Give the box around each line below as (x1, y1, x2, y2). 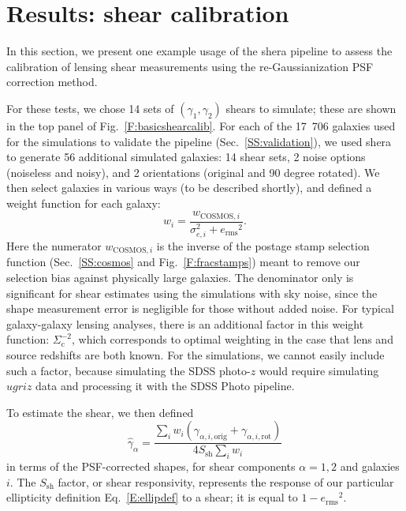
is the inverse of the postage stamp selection (156, 238, 370, 254)
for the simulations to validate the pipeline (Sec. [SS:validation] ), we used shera (6, 133, 392, 149)
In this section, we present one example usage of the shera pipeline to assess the (6, 43, 393, 59)
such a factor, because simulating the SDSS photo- (6, 362, 251, 378)
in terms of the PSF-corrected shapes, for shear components (6, 458, 296, 475)
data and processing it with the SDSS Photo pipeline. (35, 378, 295, 394)
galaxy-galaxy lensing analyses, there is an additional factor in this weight (6, 315, 364, 332)
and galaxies (340, 458, 400, 475)
